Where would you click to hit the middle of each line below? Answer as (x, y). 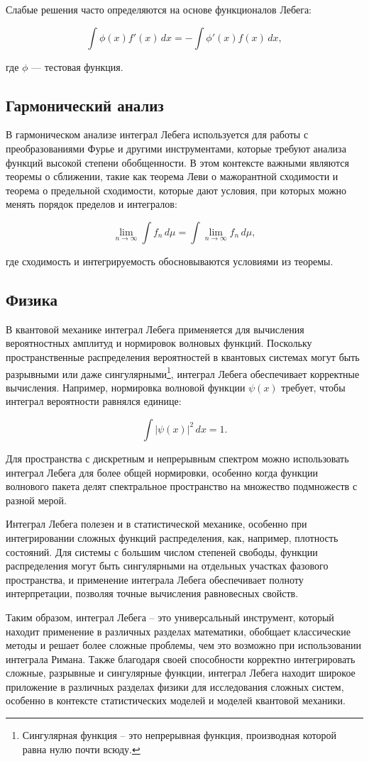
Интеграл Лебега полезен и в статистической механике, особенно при (156, 524)
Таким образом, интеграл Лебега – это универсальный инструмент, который (170, 617)
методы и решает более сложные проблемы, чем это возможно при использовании (183, 645)
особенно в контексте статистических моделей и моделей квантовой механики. (176, 700)
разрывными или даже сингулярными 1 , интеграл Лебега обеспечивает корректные (183, 372)
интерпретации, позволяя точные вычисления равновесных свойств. (152, 593)
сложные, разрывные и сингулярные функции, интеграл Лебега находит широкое (181, 673)
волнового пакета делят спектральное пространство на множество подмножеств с (182, 486)
